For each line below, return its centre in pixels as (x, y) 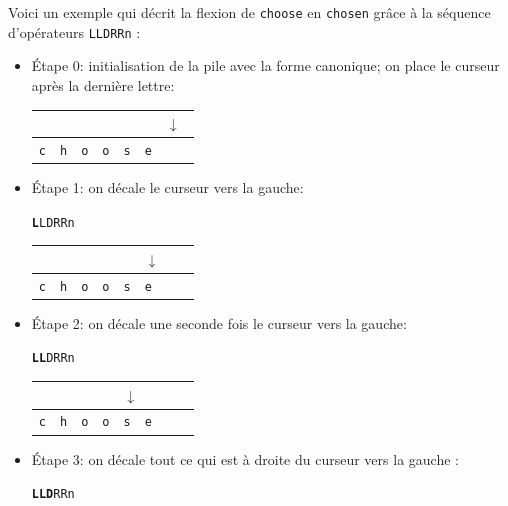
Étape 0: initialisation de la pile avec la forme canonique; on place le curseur (265, 65)
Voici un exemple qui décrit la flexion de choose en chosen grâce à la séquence (249, 12)
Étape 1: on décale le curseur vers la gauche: (167, 187)
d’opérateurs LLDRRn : (74, 31)
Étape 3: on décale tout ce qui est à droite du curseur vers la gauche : (245, 458)
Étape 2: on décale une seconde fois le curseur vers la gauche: (219, 322)
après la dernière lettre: (103, 84)
